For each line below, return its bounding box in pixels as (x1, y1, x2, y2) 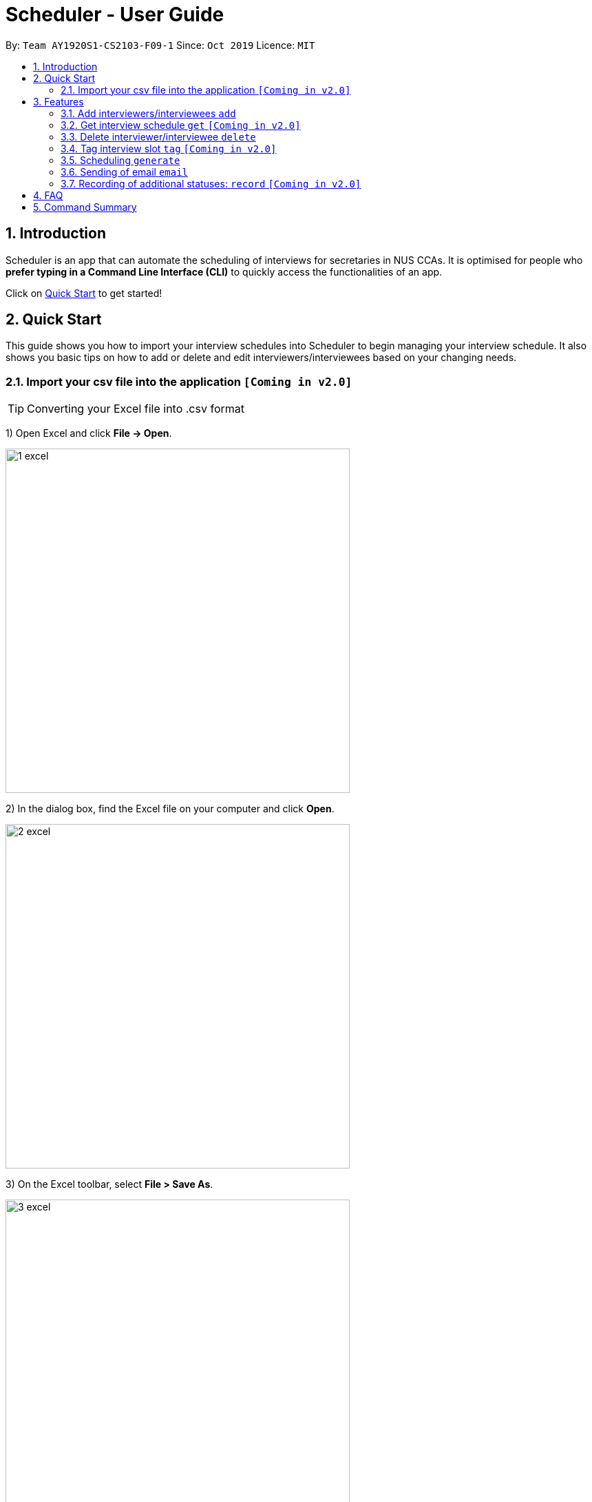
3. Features (33, 95, 84, 107)
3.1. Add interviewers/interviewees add (61, 107, 236, 119)
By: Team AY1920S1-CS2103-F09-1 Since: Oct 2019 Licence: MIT (6, 39, 315, 51)
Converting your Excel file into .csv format (27, 402, 244, 416)
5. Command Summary (33, 200, 137, 213)
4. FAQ (33, 189, 63, 201)
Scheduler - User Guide (6, 3, 224, 26)
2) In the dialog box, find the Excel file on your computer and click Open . (6, 803, 335, 815)
